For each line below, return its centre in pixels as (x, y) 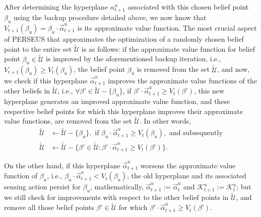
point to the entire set (38, 48)
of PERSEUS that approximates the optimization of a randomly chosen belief (124, 38)
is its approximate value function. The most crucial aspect (167, 27)
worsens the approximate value (188, 166)
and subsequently (196, 133)
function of (21, 176)
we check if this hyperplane (46, 80)
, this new (209, 91)
